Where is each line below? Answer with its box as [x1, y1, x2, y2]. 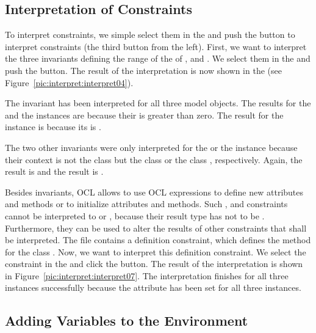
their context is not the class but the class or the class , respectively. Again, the [5, 153, 303, 166]
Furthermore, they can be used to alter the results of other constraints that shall [5, 221, 307, 234]
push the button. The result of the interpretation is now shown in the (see [5, 64, 282, 76]
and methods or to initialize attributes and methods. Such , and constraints [5, 197, 288, 210]
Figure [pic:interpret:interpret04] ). [5, 76, 134, 89]
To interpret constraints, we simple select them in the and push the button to [5, 28, 295, 41]
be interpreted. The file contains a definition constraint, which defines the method [5, 233, 311, 246]
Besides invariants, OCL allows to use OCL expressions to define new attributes [5, 185, 304, 198]
